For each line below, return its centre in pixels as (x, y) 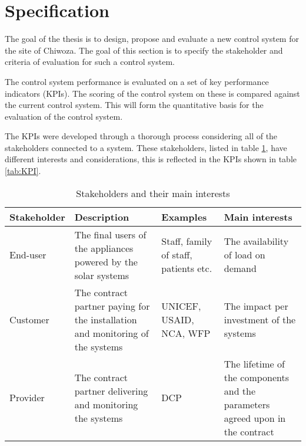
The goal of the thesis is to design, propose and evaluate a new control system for (152, 39)
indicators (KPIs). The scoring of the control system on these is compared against (152, 93)
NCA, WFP (186, 333)
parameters (247, 404)
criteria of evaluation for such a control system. (90, 62)
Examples (184, 217)
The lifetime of (254, 363)
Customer (29, 319)
